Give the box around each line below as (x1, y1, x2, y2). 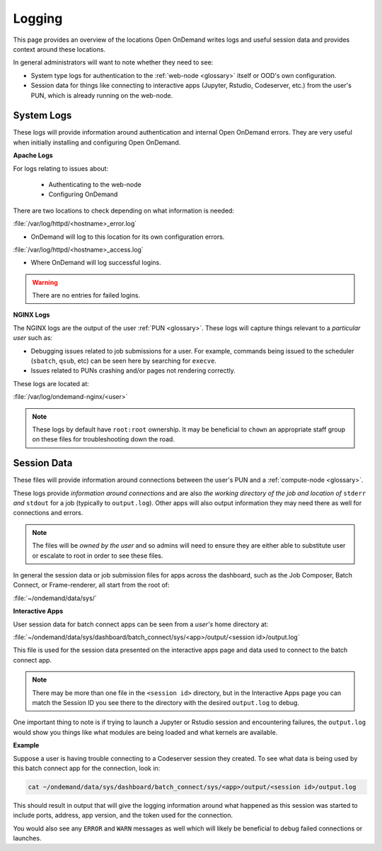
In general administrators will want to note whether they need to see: (13, 58, 214, 67)
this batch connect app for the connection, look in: (13, 764, 161, 772)
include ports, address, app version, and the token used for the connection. (13, 811, 233, 820)
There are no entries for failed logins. (32, 291, 141, 300)
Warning (32, 278, 58, 286)
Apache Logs (13, 151, 53, 159)
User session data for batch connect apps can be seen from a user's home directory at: (13, 620, 269, 629)
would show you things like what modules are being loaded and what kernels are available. (13, 728, 278, 736)
